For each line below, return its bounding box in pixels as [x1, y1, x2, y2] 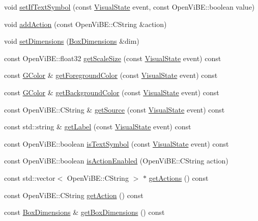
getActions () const [149, 172, 209, 183]
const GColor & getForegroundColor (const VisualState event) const [4, 70, 218, 80]
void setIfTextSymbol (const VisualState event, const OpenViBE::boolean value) [4, 2, 255, 12]
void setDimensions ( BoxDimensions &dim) [4, 36, 139, 46]
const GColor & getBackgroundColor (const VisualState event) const [4, 87, 219, 97]
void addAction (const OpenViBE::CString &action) [4, 18, 167, 29]
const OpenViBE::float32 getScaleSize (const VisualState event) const [4, 52, 221, 63]
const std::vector [4, 172, 55, 183]
